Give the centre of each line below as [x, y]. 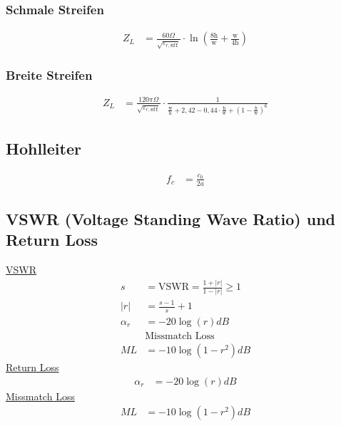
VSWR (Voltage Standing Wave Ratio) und [171, 219]
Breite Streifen [49, 75]
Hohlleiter [44, 149]
